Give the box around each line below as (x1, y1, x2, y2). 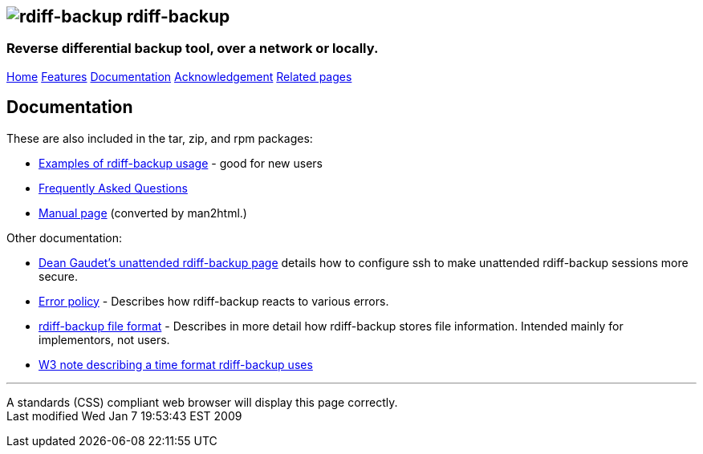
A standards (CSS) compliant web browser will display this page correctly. (6, 395, 398, 409)
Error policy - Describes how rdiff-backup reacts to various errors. (39, 294, 389, 308)
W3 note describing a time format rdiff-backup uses (39, 357, 313, 371)
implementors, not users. (39, 332, 170, 347)
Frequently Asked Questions (39, 180, 188, 195)
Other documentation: (6, 230, 123, 245)
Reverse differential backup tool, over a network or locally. (6, 40, 379, 57)
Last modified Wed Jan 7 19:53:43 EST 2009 (6, 408, 242, 423)
